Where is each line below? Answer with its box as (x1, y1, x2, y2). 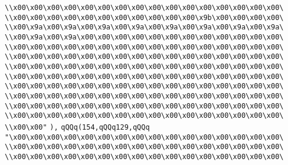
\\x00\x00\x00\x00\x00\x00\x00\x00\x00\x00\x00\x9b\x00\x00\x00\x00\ (5, 13, 284, 22)
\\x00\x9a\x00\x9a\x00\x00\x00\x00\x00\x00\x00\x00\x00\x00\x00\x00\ (5, 32, 284, 41)
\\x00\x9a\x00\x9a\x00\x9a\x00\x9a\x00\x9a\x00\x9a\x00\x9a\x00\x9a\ (5, 23, 284, 32)
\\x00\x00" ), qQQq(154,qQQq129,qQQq (5, 123, 150, 131)
